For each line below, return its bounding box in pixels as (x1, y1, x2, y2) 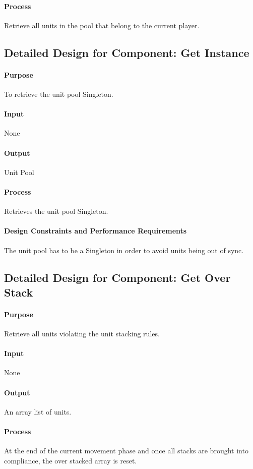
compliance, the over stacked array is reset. (4, 455, 137, 465)
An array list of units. (4, 406, 72, 417)
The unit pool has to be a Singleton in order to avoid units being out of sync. (4, 245, 244, 255)
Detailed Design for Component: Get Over (4, 269, 231, 285)
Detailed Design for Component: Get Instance (4, 44, 249, 60)
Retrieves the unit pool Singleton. (4, 206, 108, 216)
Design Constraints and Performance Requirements (4, 225, 187, 236)
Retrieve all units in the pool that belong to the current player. (4, 20, 200, 30)
